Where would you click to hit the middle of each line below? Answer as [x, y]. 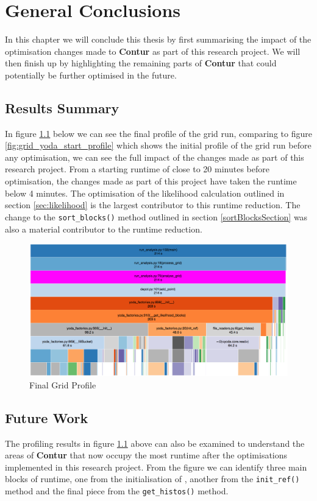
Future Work [47, 417]
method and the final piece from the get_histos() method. [117, 491]
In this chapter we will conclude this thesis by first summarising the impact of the [158, 39]
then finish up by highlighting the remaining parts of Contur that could [141, 63]
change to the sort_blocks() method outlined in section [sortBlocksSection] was [156, 216]
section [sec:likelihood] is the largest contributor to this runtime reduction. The [153, 205]
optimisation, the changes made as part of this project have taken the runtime [151, 181]
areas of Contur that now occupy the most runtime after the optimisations [146, 455]
